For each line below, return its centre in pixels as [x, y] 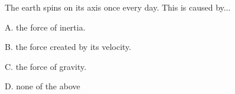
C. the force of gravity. [46, 66]
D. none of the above [43, 86]
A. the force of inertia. [45, 27]
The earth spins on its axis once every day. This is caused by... [118, 7]
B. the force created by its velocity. [68, 47]
